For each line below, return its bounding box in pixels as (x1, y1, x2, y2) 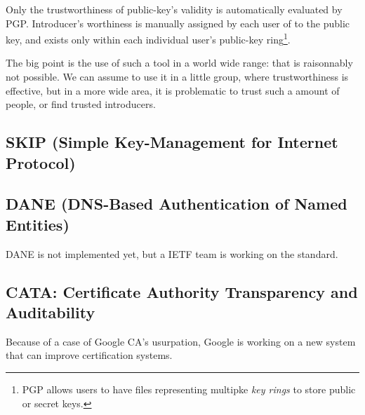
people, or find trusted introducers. (6, 97, 156, 111)
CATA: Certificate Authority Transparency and (6, 280, 358, 302)
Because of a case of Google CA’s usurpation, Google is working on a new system (6, 334, 356, 348)
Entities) (6, 213, 69, 235)
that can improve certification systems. (6, 348, 173, 362)
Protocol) (6, 151, 76, 173)
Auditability (6, 301, 95, 322)
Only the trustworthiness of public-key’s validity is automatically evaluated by (6, 2, 343, 16)
